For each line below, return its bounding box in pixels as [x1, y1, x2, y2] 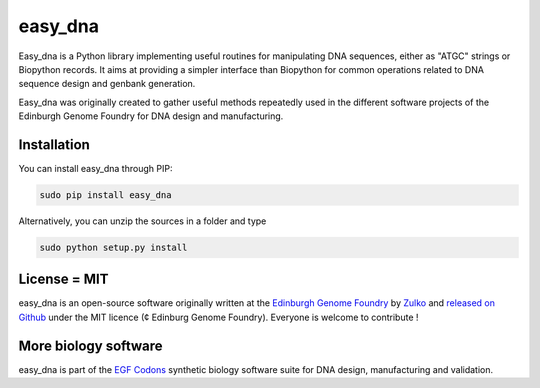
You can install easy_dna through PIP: [18, 163, 173, 175]
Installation [18, 136, 90, 153]
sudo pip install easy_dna [39, 190, 172, 200]
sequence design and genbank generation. [18, 78, 196, 90]
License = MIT [18, 271, 109, 288]
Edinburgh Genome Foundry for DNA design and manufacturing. [18, 110, 284, 122]
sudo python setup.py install [39, 241, 188, 253]
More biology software [18, 337, 164, 354]
